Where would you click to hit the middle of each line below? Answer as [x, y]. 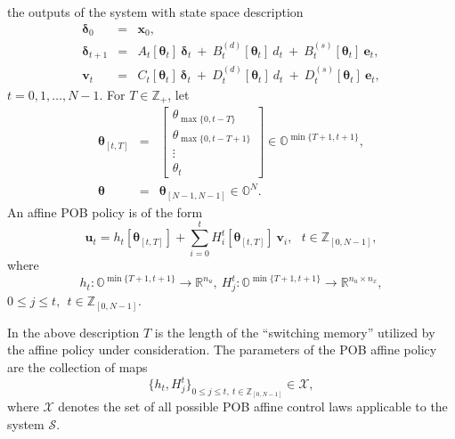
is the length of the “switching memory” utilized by [295, 332]
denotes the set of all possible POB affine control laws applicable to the [253, 406]
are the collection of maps [77, 366]
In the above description [73, 332]
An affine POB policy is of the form [105, 211]
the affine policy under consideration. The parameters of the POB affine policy [222, 350]
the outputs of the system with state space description [155, 12]
